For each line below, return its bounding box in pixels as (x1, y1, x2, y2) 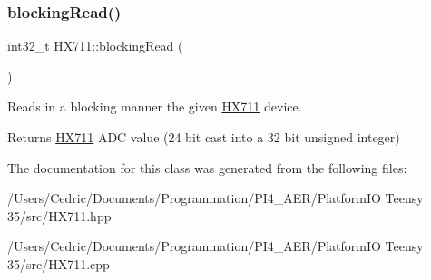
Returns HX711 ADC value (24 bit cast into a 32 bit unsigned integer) (7, 128, 400, 146)
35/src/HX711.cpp (7, 254, 110, 273)
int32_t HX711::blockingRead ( (7, 36, 183, 55)
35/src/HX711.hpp (7, 206, 112, 225)
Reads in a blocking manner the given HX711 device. (7, 97, 302, 116)
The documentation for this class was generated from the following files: (7, 158, 407, 177)
